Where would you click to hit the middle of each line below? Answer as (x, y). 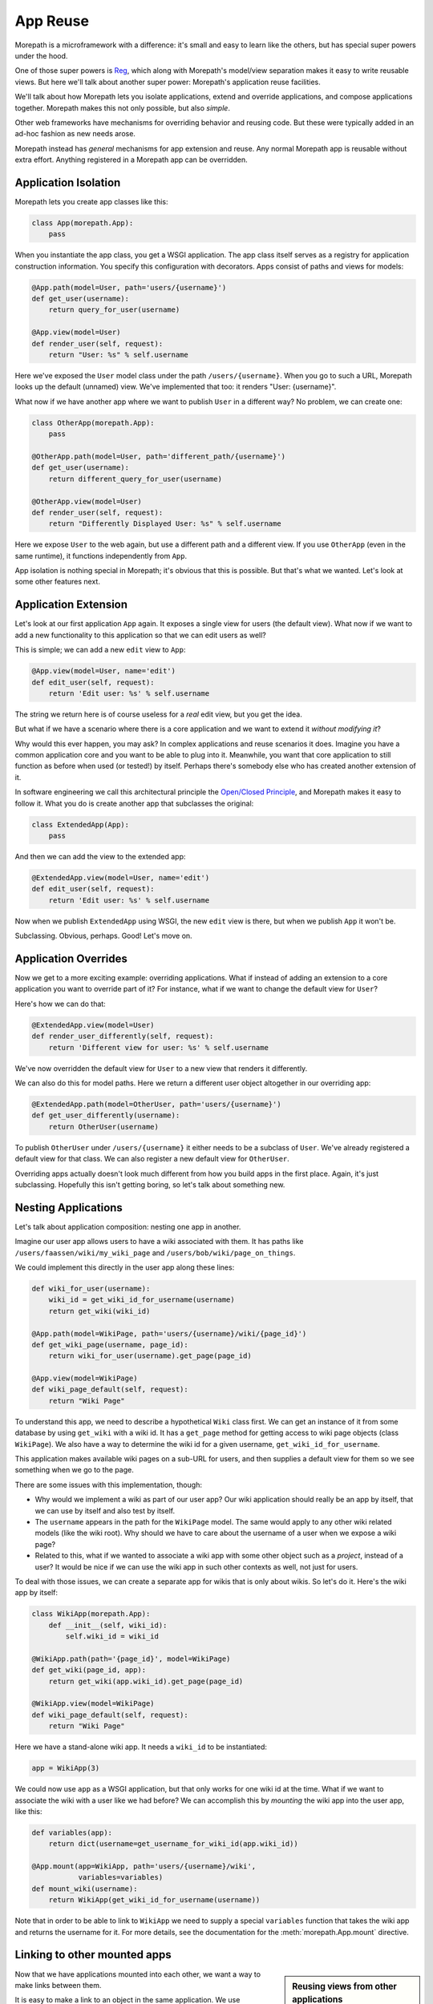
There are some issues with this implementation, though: (108, 1485)
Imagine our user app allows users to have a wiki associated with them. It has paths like (159, 1242)
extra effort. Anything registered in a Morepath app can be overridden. (131, 160)
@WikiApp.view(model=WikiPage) (93, 1704)
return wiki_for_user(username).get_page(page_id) (150, 1356)
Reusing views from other (344, 1986)
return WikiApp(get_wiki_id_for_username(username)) (154, 1900)
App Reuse (52, 21)
